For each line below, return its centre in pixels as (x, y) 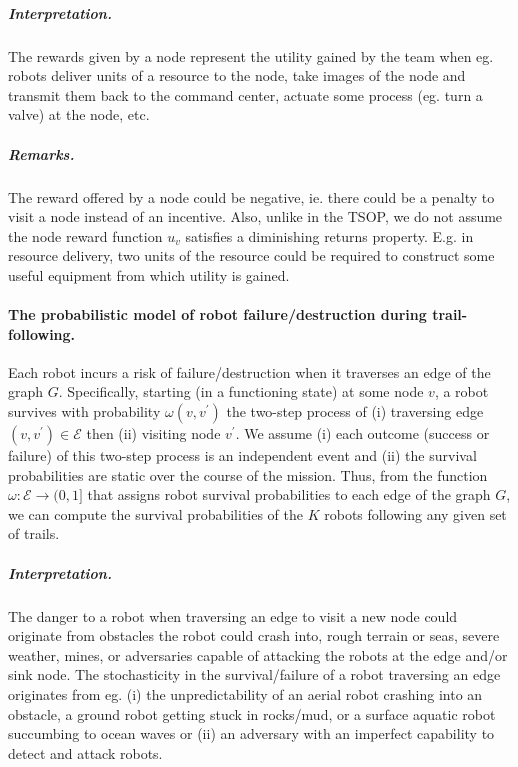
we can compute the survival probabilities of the (156, 513)
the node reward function (85, 235)
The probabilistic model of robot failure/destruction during (217, 314)
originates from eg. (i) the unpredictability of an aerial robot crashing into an (245, 693)
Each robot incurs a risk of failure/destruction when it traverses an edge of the (249, 371)
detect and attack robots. (85, 752)
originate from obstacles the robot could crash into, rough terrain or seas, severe (254, 635)
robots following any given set (415, 513)
